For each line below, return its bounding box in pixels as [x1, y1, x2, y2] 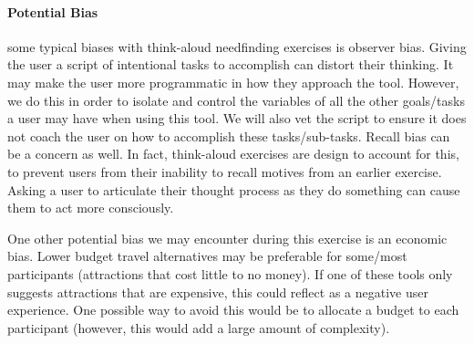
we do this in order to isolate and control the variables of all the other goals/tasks [7, 90, 465, 109]
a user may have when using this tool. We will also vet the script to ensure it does [7, 109, 467, 128]
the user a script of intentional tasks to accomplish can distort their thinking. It [7, 55, 454, 74]
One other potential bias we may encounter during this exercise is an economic [7, 228, 448, 247]
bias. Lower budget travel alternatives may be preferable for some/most [7, 246, 407, 266]
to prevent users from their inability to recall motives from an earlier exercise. [7, 162, 442, 181]
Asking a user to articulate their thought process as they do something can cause [7, 180, 460, 199]
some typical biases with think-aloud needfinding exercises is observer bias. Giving [7, 36, 467, 56]
